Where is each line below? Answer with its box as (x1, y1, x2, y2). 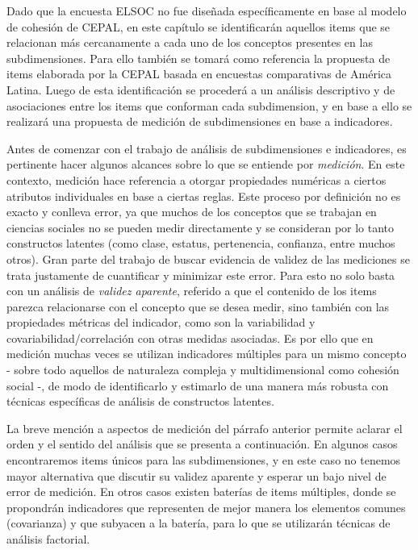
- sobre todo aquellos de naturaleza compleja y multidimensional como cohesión (6, 361, 399, 378)
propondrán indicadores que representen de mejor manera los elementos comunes (6, 498, 406, 515)
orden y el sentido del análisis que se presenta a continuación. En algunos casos (6, 435, 398, 452)
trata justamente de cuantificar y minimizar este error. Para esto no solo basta (6, 266, 395, 283)
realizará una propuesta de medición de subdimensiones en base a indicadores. (6, 113, 393, 130)
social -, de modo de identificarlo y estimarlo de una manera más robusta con (6, 377, 389, 394)
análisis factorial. (6, 531, 90, 547)
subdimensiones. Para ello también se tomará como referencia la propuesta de (6, 49, 391, 66)
